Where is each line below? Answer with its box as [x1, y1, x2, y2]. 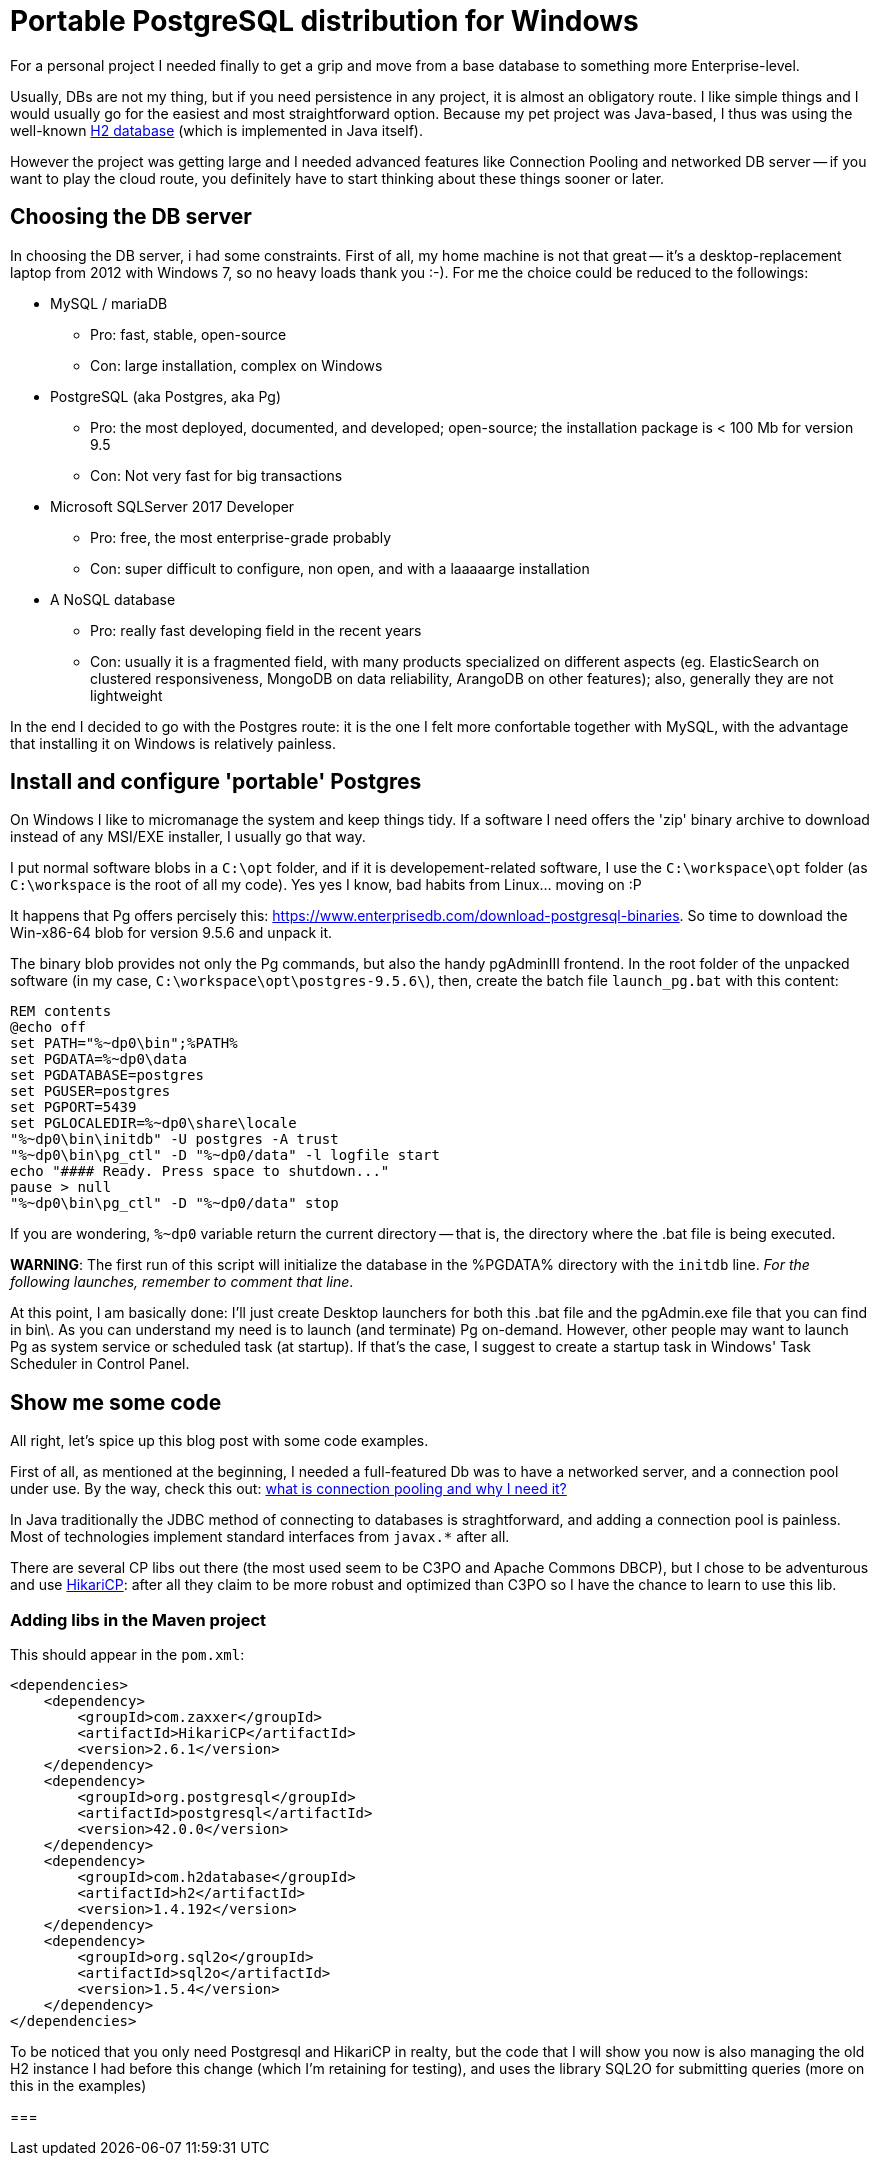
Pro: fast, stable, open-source [90, 325, 287, 343]
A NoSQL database [50, 590, 176, 608]
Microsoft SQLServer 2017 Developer [50, 497, 295, 515]
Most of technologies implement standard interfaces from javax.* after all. [10, 1528, 510, 1546]
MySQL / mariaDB [50, 294, 168, 312]
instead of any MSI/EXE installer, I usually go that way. [10, 828, 366, 846]
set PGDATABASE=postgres [10, 1067, 204, 1084]
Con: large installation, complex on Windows [90, 356, 383, 374]
